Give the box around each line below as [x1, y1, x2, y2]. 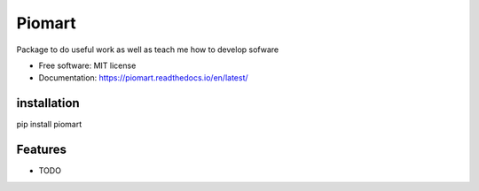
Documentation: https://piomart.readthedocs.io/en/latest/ [38, 73, 248, 83]
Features [16, 142, 67, 157]
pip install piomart [16, 119, 82, 130]
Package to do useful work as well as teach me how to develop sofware [16, 44, 279, 55]
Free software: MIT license [38, 60, 137, 71]
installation [16, 95, 80, 111]
